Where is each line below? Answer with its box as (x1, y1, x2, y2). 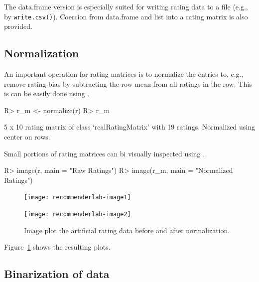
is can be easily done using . (4, 88, 90, 99)
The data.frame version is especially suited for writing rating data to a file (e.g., (4, 1, 248, 11)
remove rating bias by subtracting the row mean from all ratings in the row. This (4, 78, 252, 89)
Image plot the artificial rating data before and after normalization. (24, 225, 230, 235)
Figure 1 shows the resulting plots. (4, 242, 111, 252)
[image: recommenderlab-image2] (24, 211, 131, 218)
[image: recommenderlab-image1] (24, 194, 131, 201)
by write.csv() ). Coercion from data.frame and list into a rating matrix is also (4, 11, 248, 21)
